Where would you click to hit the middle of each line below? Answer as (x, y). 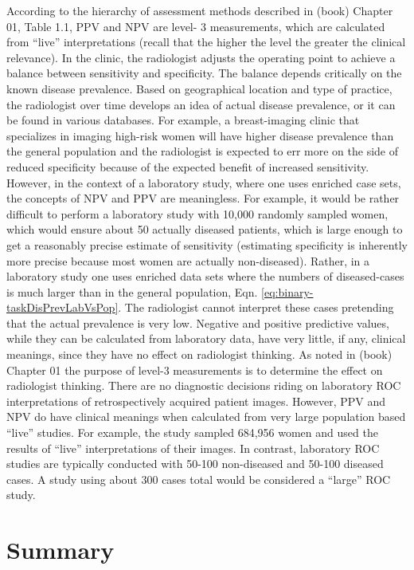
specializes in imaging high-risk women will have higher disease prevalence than (200, 135)
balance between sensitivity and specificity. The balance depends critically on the (204, 73)
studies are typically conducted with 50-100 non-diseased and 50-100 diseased (195, 464)
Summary (61, 550)
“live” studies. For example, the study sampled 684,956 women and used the (192, 432)
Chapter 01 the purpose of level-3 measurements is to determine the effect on (195, 370)
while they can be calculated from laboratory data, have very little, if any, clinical (206, 338)
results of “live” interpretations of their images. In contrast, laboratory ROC (193, 448)
